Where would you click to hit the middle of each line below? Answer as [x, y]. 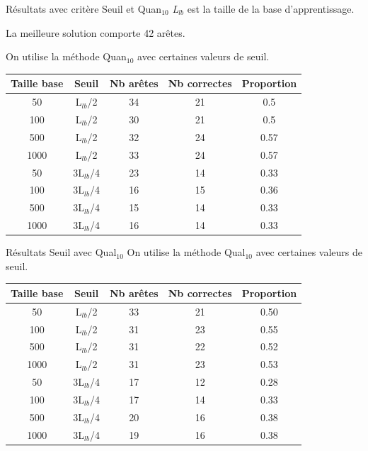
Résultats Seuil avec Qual [61, 252]
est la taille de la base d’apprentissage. [271, 9]
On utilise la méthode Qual [186, 252]
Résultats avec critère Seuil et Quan [84, 9]
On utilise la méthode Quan [66, 56]
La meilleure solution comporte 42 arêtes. [96, 32]
